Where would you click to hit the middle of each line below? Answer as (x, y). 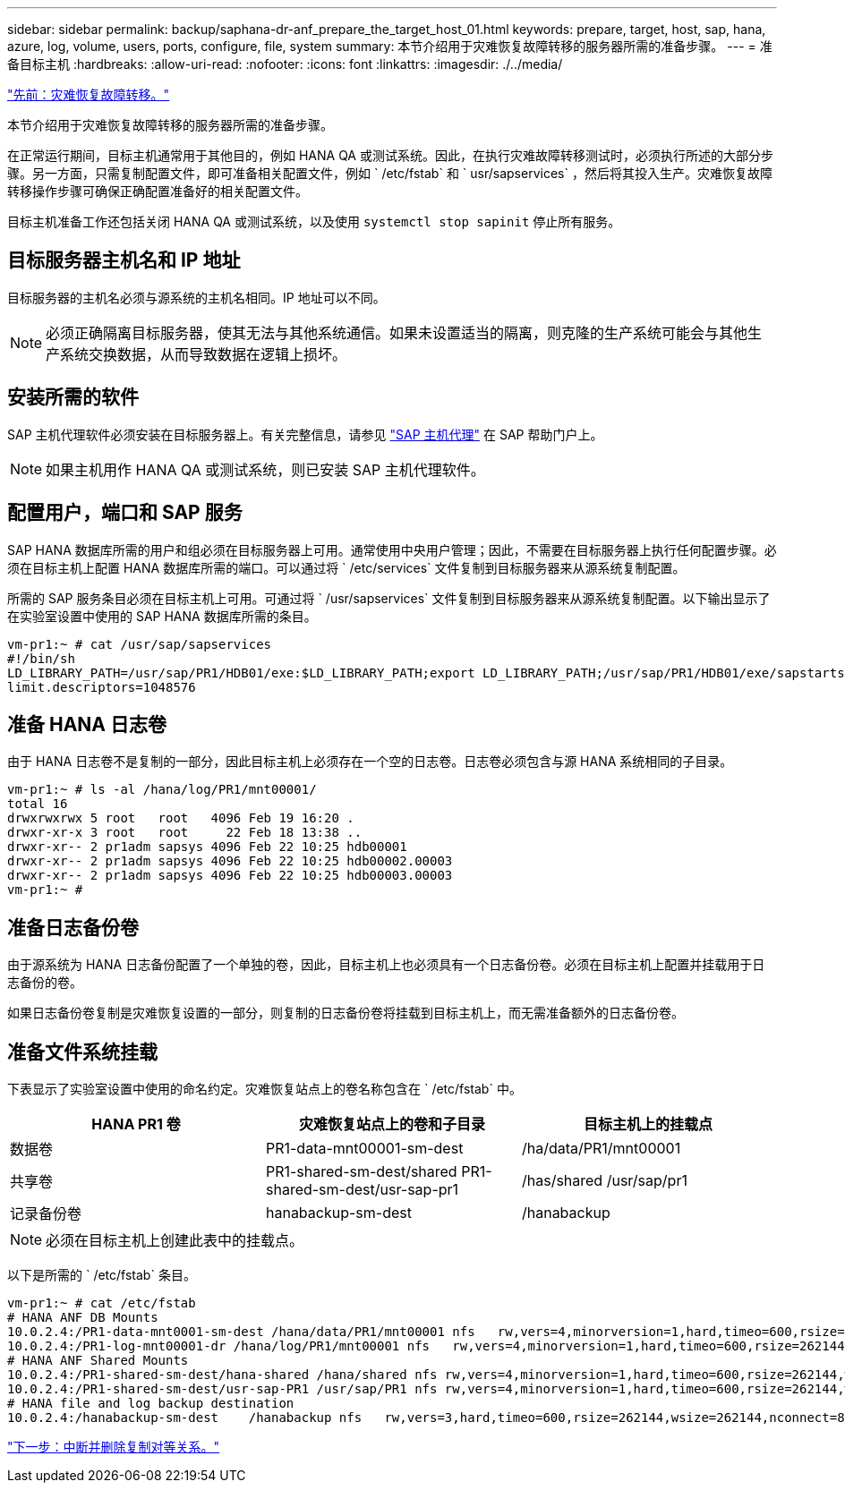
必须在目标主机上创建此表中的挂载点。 (175, 1241)
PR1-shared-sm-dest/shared (361, 1172)
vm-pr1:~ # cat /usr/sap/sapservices (140, 644)
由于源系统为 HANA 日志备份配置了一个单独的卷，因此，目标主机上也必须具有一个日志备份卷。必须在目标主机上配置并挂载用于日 (386, 965)
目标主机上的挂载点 (648, 1124)
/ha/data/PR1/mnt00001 (601, 1149)
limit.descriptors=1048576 (102, 687)
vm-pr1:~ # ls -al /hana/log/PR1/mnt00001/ (162, 790)
